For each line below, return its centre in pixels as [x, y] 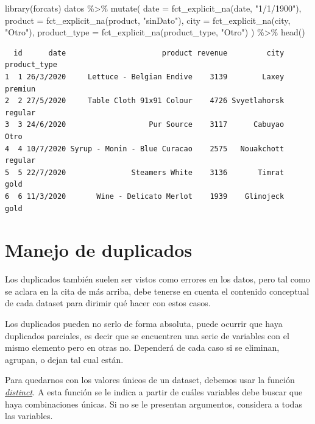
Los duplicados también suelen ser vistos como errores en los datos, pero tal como [157, 279]
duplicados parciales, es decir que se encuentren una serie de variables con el [147, 335]
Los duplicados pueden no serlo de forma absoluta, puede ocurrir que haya [144, 323]
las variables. [29, 416]
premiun [20, 89]
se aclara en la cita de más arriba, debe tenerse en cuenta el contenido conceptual [157, 291]
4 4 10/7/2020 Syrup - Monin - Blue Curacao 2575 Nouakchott [145, 149]
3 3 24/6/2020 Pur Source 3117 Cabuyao [145, 125]
